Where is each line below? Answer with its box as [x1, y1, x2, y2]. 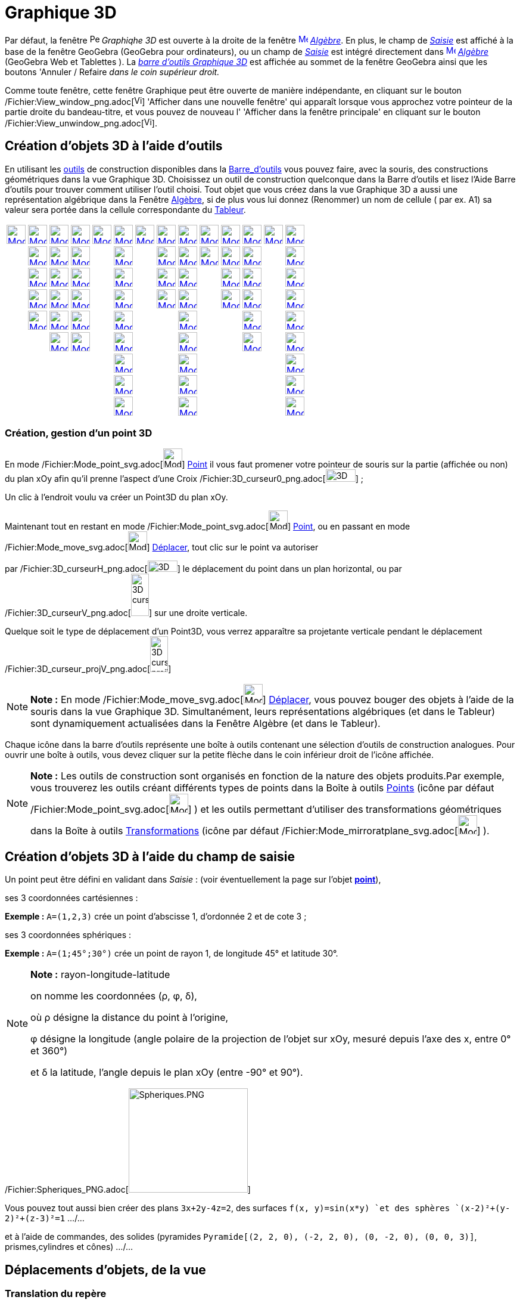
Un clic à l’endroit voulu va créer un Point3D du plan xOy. [5, 492, 228, 503]
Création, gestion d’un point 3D [5, 426, 152, 439]
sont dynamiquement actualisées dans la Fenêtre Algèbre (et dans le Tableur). [30, 717, 381, 730]
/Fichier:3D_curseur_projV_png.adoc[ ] [5, 664, 172, 674]
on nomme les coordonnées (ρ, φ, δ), [30, 990, 197, 1002]
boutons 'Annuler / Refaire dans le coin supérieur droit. [5, 66, 220, 77]
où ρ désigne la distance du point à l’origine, [30, 1011, 229, 1024]
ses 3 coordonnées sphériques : [5, 930, 132, 940]
